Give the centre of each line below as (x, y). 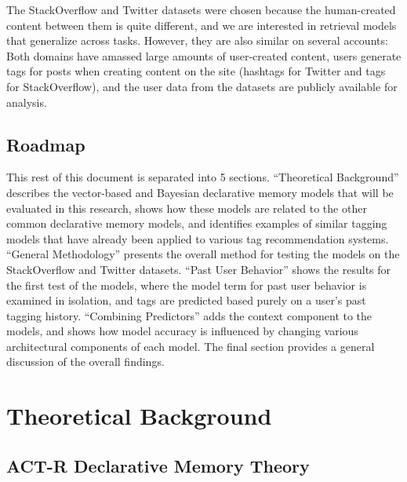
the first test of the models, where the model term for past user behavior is (187, 285)
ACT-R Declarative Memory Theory (158, 465)
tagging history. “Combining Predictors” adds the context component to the (189, 315)
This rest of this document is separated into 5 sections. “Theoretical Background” (203, 177)
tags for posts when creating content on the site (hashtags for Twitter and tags (196, 71)
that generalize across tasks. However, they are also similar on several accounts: (197, 40)
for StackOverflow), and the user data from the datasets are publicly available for (202, 86)
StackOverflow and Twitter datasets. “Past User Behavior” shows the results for (199, 269)
